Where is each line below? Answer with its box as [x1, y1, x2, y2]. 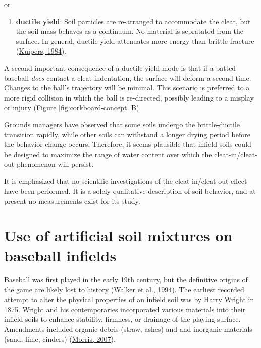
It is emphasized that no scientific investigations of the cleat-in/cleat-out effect [4, 175, 247, 186]
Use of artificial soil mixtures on [4, 225, 233, 245]
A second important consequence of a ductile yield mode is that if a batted [4, 62, 236, 73]
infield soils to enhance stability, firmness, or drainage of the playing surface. [4, 314, 241, 324]
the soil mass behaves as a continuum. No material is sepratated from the [16, 26, 243, 36]
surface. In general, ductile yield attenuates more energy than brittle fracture [16, 35, 254, 46]
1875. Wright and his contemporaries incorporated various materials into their [4, 304, 246, 314]
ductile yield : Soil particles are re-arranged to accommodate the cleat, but [16, 16, 251, 26]
